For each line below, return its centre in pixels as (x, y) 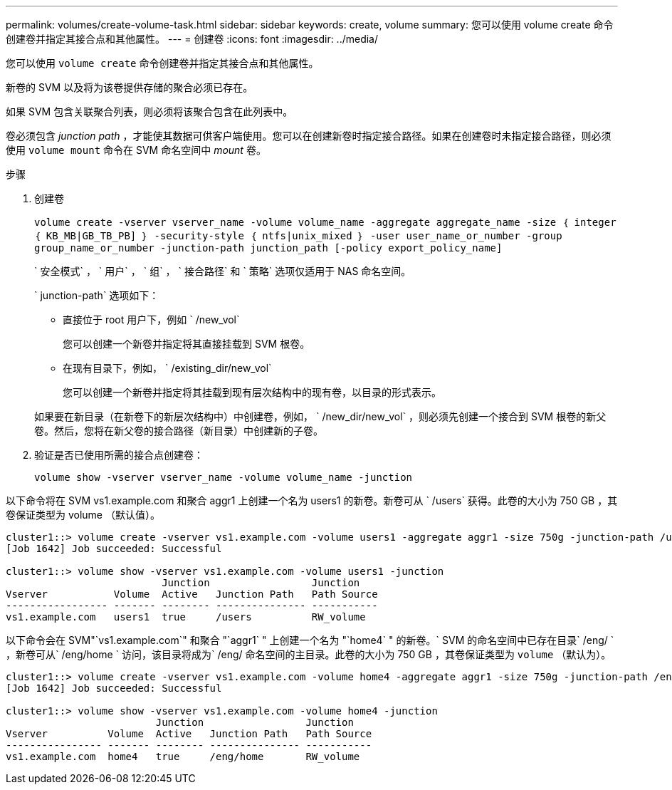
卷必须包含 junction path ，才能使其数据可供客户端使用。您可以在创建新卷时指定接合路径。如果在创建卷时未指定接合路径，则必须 (309, 136)
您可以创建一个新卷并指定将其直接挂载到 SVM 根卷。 (187, 344)
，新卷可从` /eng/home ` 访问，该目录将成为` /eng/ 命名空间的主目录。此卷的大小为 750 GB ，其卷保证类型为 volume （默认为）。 (309, 654)
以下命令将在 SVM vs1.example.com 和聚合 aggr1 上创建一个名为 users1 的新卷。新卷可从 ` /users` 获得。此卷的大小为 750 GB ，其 (312, 500)
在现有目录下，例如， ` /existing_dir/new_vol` (167, 368)
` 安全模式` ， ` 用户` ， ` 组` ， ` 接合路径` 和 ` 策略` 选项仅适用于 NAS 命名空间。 (223, 271)
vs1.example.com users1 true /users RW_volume (186, 617)
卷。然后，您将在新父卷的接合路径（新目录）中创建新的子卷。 (179, 431)
